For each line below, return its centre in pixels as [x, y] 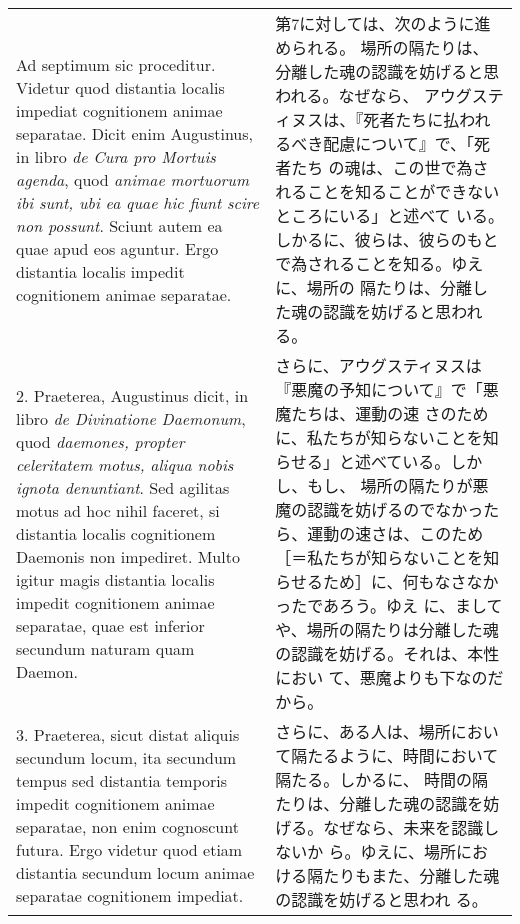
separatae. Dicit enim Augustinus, [134, 133]
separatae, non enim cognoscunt [127, 826]
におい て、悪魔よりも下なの [381, 677]
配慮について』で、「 [399, 143]
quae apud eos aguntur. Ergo [117, 248]
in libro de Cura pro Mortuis [116, 156]
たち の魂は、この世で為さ [390, 167]
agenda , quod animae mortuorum [133, 179]
